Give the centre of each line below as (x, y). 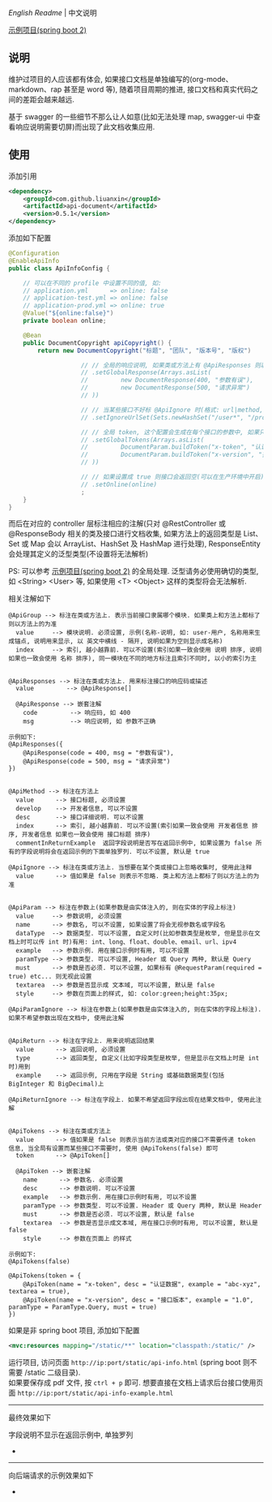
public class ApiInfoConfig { (59, 268)
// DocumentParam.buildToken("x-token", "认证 (174, 447)
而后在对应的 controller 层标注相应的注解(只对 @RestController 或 (117, 523)
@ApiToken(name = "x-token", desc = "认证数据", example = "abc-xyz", (142, 1285)
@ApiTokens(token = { (45, 1276)
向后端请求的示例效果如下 (51, 1475)
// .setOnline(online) (119, 484)
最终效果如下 (30, 1418)
